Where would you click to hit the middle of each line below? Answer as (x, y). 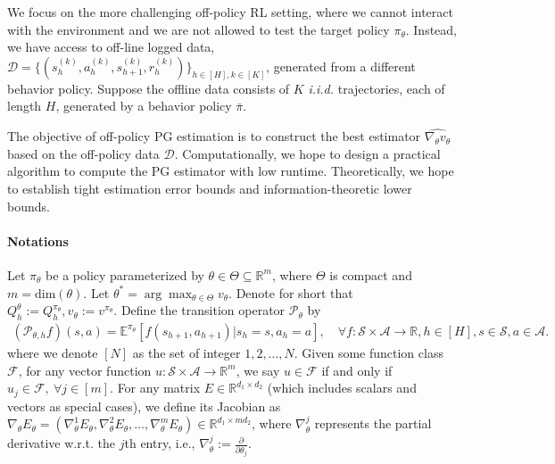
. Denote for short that (291, 292)
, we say (258, 370)
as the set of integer (186, 352)
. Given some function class (369, 352)
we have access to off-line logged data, (111, 47)
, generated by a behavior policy (144, 106)
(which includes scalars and (342, 388)
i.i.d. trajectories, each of (377, 88)
